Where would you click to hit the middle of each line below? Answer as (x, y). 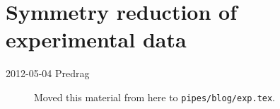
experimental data (96, 39)
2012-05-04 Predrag (48, 73)
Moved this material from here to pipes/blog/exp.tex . (155, 97)
